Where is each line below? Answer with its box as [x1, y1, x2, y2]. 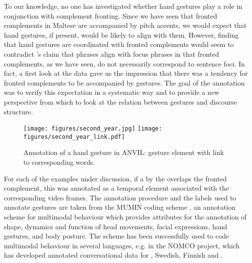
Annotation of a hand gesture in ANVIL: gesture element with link [23, 147, 224, 157]
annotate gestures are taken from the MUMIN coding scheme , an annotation [4, 202, 236, 212]
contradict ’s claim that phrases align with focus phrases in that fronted [4, 48, 219, 59]
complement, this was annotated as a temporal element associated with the [4, 183, 229, 193]
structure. [4, 106, 33, 116]
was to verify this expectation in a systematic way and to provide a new [4, 87, 219, 97]
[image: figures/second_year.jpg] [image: [23, 125, 162, 132]
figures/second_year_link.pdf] [23, 133, 125, 140]
